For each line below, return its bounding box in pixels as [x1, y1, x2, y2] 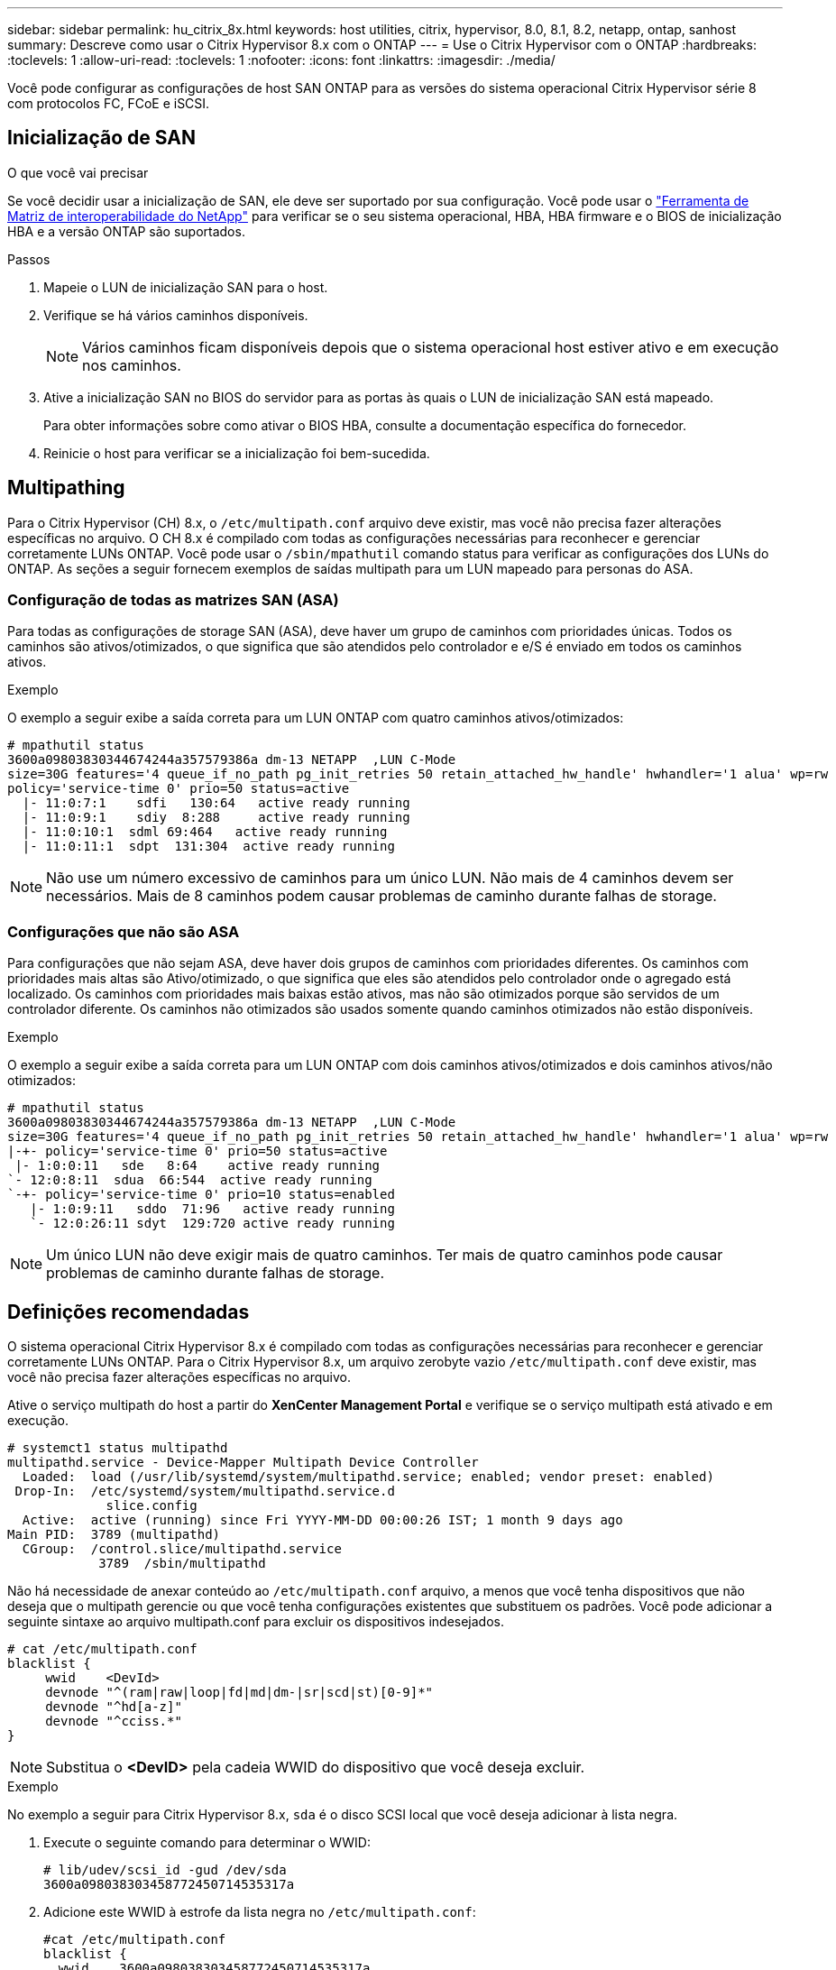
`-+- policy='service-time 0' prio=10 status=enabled [7, 1187, 395, 1202]
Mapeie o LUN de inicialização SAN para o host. [43, 279, 328, 295]
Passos [7, 251, 51, 267]
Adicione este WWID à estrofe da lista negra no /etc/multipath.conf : [43, 1904, 476, 1920]
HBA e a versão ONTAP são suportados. [7, 223, 245, 239]
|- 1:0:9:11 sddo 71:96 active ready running [30, 1201, 395, 1217]
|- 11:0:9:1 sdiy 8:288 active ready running [22, 810, 410, 825]
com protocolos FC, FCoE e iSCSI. [7, 96, 210, 111]
